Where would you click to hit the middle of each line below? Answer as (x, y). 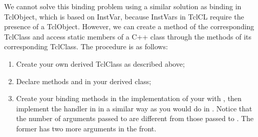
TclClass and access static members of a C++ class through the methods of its (128, 36)
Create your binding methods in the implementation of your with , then (129, 98)
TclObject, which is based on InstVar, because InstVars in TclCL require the (124, 16)
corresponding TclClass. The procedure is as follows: (86, 46)
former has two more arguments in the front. (86, 128)
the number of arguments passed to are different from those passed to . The (135, 118)
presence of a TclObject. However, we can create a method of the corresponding (129, 26)
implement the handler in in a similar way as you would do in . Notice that (134, 108)
